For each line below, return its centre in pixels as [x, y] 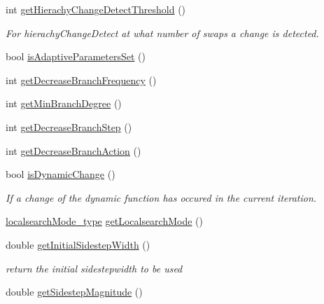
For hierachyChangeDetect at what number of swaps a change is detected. [162, 33]
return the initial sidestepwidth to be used [94, 268]
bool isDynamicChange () [61, 174]
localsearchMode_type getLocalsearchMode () [105, 221]
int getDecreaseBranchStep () [69, 126]
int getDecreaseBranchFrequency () [81, 80]
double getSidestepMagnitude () [74, 292]
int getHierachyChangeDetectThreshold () [96, 9]
